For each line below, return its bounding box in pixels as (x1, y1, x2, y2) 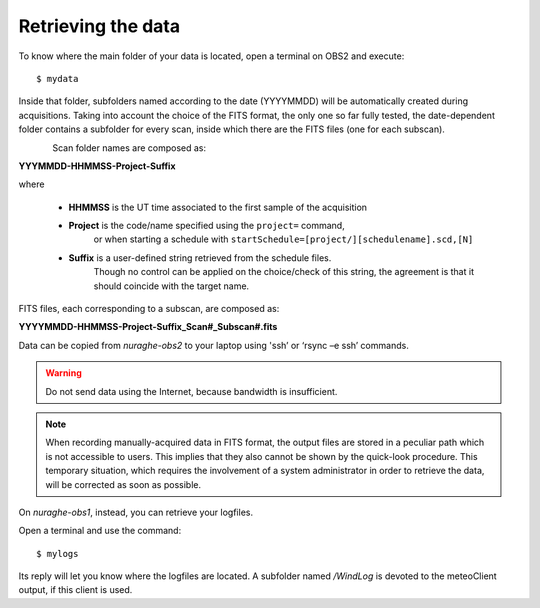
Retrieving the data (18, 15, 181, 37)
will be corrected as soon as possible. (45, 478, 202, 490)
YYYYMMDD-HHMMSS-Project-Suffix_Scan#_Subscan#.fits (18, 321, 278, 333)
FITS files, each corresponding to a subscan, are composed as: (18, 303, 280, 315)
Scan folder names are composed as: (52, 141, 207, 154)
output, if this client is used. (18, 584, 133, 596)
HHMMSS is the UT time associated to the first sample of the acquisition (68, 201, 368, 213)
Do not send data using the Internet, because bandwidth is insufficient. (45, 385, 338, 397)
